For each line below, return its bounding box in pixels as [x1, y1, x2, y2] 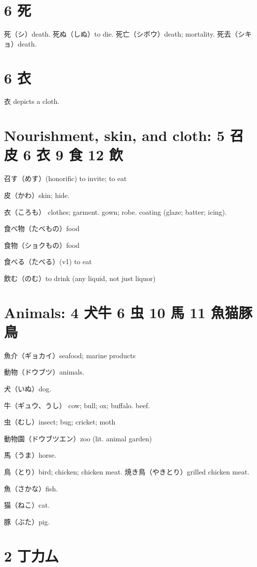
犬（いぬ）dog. [4, 383, 51, 393]
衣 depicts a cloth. [4, 96, 60, 106]
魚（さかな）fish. [4, 483, 58, 493]
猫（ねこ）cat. [4, 500, 50, 510]
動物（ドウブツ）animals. [4, 367, 85, 377]
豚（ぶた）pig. [4, 516, 50, 526]
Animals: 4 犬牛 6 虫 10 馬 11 [4, 302, 206, 322]
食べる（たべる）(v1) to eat [4, 256, 92, 267]
